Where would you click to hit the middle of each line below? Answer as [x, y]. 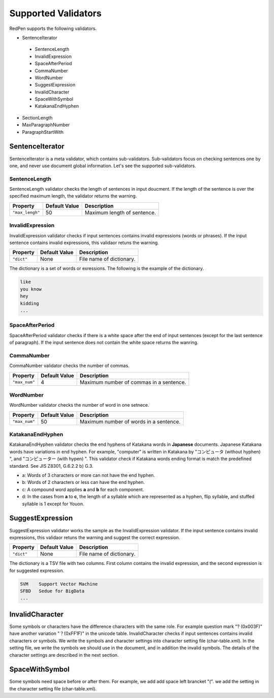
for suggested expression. [37, 570]
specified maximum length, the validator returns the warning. [73, 196]
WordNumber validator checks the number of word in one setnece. [79, 405]
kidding [29, 303]
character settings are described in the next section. [64, 655]
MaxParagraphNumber [46, 125]
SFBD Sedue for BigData [52, 591]
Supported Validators [55, 13]
